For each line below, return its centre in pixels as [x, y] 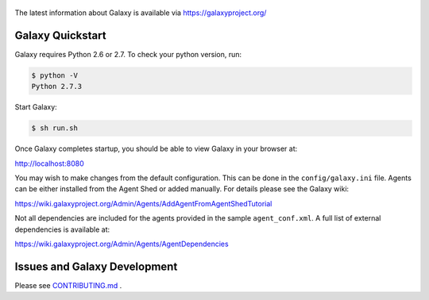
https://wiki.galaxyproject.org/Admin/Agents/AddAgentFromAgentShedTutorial [143, 203]
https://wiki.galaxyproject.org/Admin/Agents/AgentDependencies [122, 244]
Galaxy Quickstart [60, 35]
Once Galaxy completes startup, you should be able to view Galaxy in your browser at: [156, 149]
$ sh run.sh [55, 128]
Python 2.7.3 [57, 87]
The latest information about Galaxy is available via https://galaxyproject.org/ [141, 13]
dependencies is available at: [62, 229]
